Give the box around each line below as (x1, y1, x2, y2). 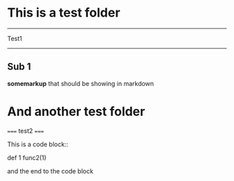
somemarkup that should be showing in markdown (7, 79, 155, 87)
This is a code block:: (7, 140, 68, 148)
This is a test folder (7, 5, 120, 21)
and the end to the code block (7, 166, 94, 175)
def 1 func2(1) (7, 153, 47, 162)
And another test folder (7, 103, 146, 119)
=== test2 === (7, 126, 44, 135)
